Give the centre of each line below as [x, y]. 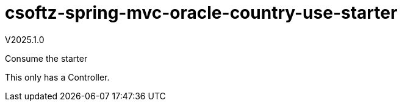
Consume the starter [46, 58]
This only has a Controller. [57, 77]
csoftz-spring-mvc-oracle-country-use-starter [201, 13]
